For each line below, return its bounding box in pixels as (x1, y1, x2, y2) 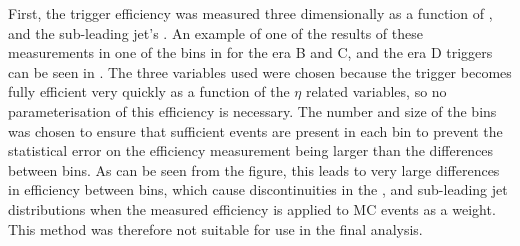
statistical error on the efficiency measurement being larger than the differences (8, 140, 494, 161)
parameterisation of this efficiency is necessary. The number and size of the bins (8, 100, 497, 121)
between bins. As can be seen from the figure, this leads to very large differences (8, 159, 500, 180)
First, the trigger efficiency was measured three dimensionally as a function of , (8, 3, 493, 23)
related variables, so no (305, 81, 447, 102)
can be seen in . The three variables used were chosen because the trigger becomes (8, 61, 512, 82)
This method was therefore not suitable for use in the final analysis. (8, 218, 423, 239)
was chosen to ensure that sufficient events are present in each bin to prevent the (8, 120, 503, 141)
